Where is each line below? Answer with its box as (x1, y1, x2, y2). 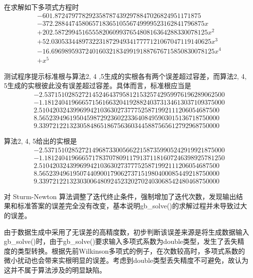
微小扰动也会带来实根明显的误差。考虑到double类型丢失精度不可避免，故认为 (4, 255, 249, 265)
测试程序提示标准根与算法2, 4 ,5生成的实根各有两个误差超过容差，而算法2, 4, (4, 71, 247, 81)
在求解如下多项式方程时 (4, 1, 79, 12)
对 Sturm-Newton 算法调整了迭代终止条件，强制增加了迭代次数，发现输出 (4, 191, 236, 201)
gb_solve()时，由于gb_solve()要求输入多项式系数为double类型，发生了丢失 (4, 236, 238, 246)
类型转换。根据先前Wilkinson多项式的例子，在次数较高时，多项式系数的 (17, 245, 245, 256)
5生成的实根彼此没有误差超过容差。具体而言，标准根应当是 (4, 80, 191, 91)
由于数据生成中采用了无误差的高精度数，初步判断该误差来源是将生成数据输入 (4, 226, 249, 237)
